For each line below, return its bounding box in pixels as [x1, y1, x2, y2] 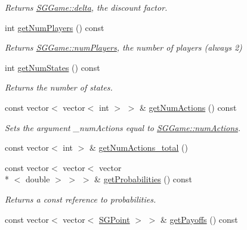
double [25, 173, 50, 185]
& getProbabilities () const [94, 173, 192, 185]
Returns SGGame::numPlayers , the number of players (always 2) [5, 41, 242, 54]
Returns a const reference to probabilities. [5, 192, 156, 205]
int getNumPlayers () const [5, 21, 104, 33]
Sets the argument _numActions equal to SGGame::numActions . [5, 121, 241, 133]
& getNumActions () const [140, 101, 237, 113]
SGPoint [99, 213, 130, 225]
